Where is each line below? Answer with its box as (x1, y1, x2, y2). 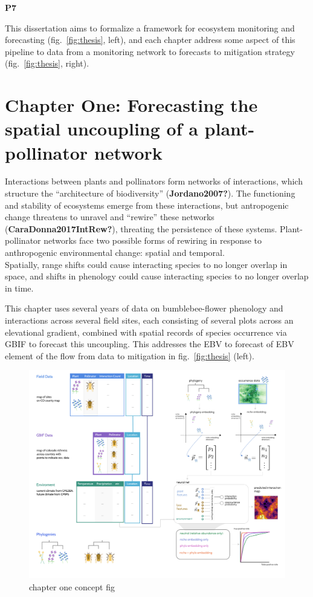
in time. (5, 281, 34, 294)
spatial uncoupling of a (5, 116, 198, 141)
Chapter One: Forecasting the (5, 93, 258, 117)
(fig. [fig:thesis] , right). (5, 57, 89, 70)
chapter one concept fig (29, 581, 115, 593)
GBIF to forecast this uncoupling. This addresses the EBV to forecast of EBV (5, 338, 294, 350)
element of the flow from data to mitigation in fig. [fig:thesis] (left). (5, 349, 254, 362)
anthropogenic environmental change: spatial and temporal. (5, 246, 225, 259)
